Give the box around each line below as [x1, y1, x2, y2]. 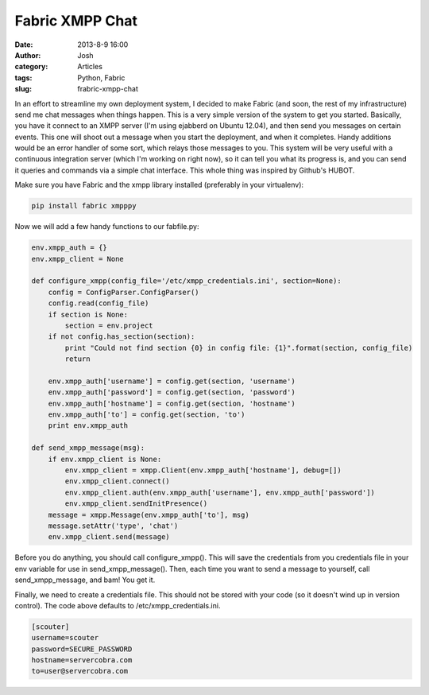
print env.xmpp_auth [48, 421, 129, 430]
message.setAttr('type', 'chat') [48, 521, 179, 530]
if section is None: [48, 310, 129, 319]
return [64, 355, 91, 363]
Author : [14, 50, 41, 60]
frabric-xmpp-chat [77, 84, 139, 94]
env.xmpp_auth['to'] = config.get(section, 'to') [48, 410, 245, 419]
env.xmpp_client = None [31, 254, 125, 263]
